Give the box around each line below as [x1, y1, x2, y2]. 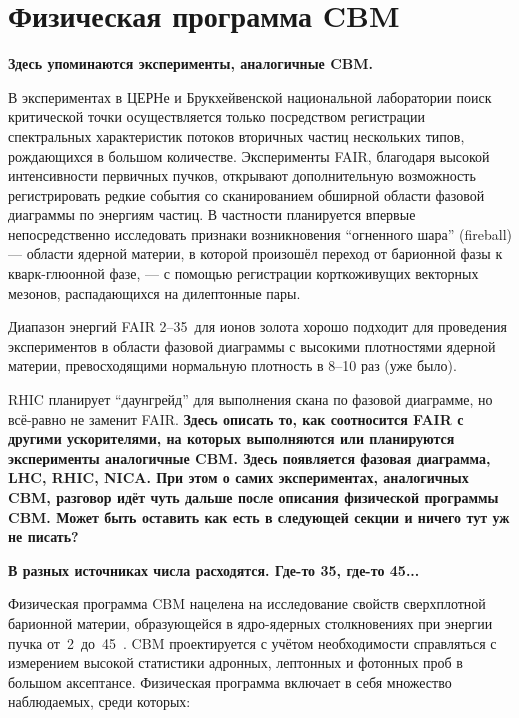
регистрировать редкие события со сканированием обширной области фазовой [8, 184, 485, 205]
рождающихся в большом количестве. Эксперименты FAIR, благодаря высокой [8, 145, 490, 166]
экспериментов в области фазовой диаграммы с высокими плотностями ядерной [8, 335, 496, 356]
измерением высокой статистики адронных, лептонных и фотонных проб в [8, 652, 463, 673]
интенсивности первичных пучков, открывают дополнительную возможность [8, 165, 476, 186]
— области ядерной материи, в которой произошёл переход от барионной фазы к [8, 243, 503, 264]
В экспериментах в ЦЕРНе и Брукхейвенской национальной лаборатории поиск [8, 86, 492, 107]
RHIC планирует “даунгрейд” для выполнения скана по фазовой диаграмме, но [8, 389, 493, 410]
